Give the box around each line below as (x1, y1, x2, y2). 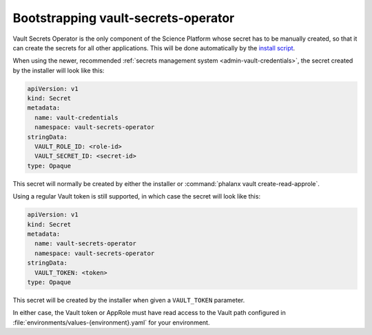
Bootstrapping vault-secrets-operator (12, 10, 235, 26)
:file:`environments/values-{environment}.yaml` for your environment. (12, 318, 210, 327)
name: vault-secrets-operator (34, 240, 137, 247)
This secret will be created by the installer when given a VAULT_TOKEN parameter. (12, 296, 245, 304)
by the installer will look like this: (12, 66, 105, 74)
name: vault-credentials (34, 114, 118, 121)
